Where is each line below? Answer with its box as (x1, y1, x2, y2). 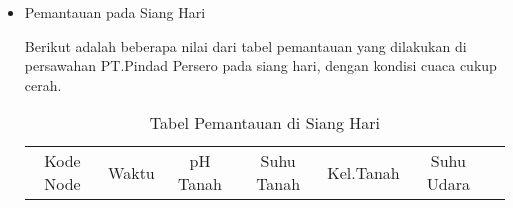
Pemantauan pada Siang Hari (24, 2, 206, 22)
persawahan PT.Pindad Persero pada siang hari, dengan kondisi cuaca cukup (24, 55, 497, 76)
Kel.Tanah (327, 160, 400, 184)
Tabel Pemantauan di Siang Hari (149, 111, 380, 135)
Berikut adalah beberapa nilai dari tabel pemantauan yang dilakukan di (24, 35, 467, 56)
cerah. (24, 74, 62, 95)
